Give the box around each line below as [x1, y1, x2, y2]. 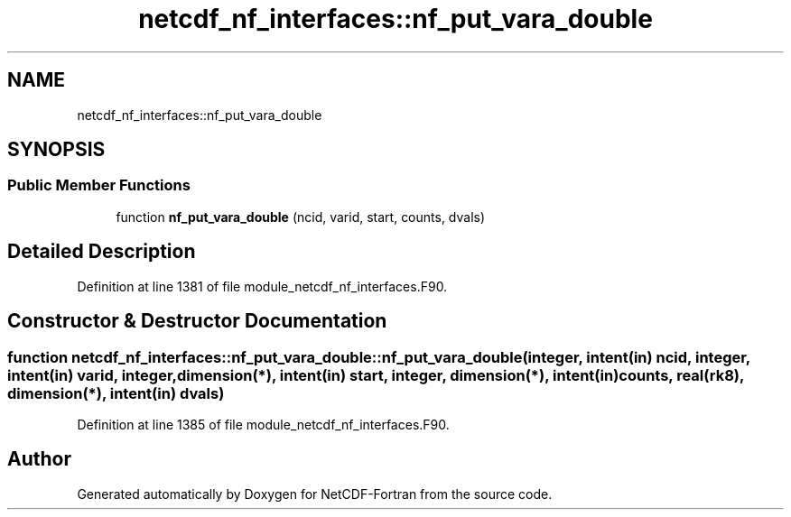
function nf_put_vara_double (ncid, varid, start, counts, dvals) [116, 208, 486, 225]
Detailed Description [7, 240, 196, 263]
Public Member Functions [7, 176, 191, 195]
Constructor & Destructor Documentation [7, 309, 387, 333]
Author [7, 448, 71, 471]
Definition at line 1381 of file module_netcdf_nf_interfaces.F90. [77, 278, 448, 294]
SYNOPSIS [7, 138, 106, 162]
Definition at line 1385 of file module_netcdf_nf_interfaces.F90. [77, 416, 450, 432]
